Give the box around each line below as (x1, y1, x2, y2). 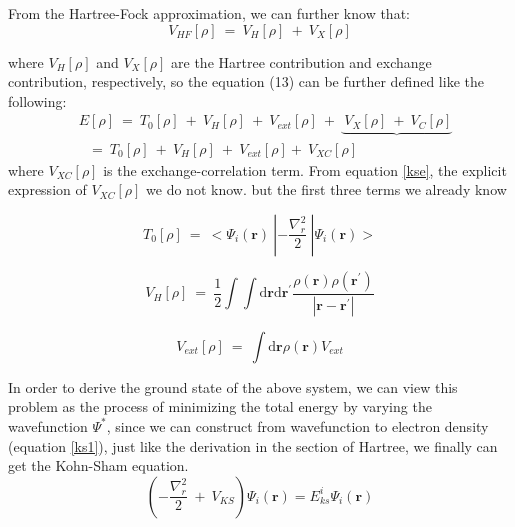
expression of (8, 179, 87, 200)
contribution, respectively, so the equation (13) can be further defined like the (8, 71, 484, 92)
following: (8, 90, 67, 111)
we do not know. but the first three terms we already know (146, 179, 507, 200)
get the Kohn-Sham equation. (8, 455, 189, 476)
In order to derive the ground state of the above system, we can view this (8, 376, 458, 397)
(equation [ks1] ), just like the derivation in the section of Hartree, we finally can (8, 435, 498, 456)
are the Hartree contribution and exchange (171, 51, 432, 72)
